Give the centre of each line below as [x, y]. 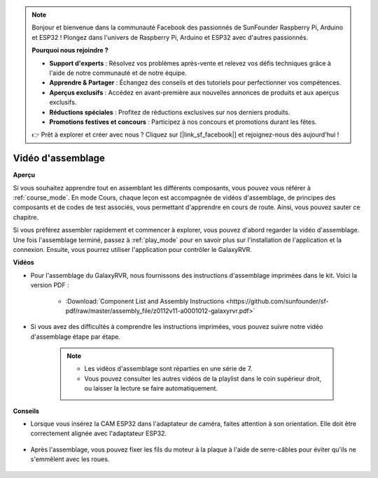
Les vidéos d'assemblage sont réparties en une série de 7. [168, 369]
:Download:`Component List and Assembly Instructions [145, 301]
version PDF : [50, 285]
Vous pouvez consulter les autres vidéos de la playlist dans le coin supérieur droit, [203, 379]
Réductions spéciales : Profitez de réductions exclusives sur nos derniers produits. [170, 112]
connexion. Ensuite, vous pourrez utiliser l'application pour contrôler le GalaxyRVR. [132, 249]
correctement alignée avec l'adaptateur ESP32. [99, 433]
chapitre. [26, 217]
